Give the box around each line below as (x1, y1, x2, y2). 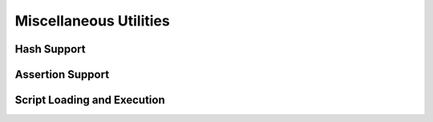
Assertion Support (14, 68, 110, 81)
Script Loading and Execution (14, 93, 166, 107)
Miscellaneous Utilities (14, 12, 170, 30)
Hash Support (14, 42, 86, 56)
